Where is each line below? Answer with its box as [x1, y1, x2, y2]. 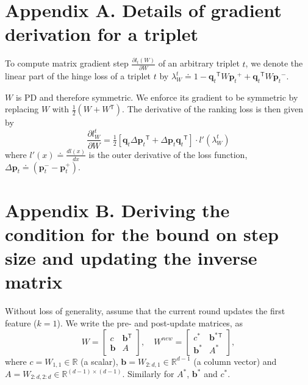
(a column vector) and [193, 354, 277, 367]
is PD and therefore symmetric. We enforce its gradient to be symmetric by [15, 90, 298, 103]
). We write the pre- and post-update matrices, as [57, 316, 243, 329]
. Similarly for [122, 367, 174, 380]
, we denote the [245, 57, 303, 70]
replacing [5, 103, 39, 115]
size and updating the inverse [5, 245, 257, 270]
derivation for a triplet [5, 21, 198, 46]
